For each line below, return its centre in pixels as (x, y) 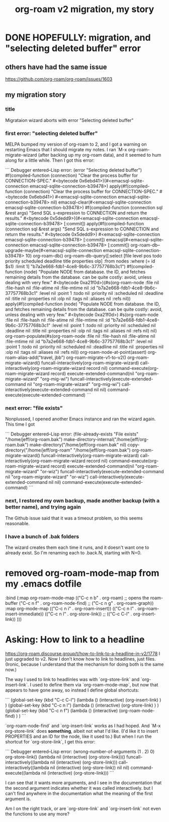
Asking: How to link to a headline (75, 640)
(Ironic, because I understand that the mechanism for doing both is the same (85, 664)
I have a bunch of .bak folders (42, 536)
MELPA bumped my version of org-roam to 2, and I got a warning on (76, 144)
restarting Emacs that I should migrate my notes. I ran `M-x (66, 149)
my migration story (36, 95)
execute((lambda (23, 773)
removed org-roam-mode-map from (82, 573)
